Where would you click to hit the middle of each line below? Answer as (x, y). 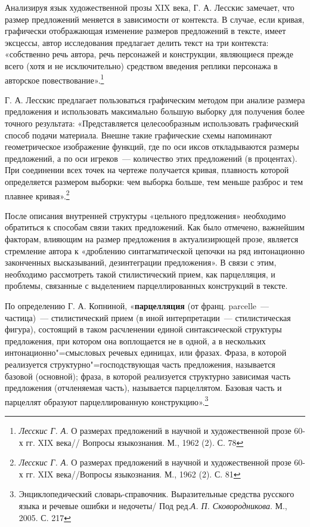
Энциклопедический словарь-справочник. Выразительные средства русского (156, 494)
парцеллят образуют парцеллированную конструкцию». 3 (107, 400)
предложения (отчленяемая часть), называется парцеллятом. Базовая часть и (143, 388)
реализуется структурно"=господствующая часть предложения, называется (140, 364)
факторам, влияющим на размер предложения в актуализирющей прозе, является (152, 239)
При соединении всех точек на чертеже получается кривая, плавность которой (147, 170)
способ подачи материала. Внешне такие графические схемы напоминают (139, 135)
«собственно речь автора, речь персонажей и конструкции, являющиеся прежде (149, 54)
